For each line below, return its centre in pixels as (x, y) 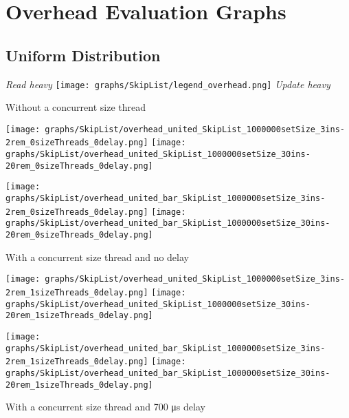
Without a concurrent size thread (76, 107)
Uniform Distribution (83, 55)
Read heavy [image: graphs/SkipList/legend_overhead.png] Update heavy (168, 84)
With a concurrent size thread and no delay (97, 257)
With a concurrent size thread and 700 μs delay (105, 407)
